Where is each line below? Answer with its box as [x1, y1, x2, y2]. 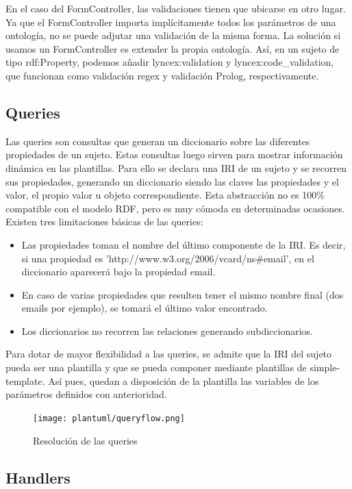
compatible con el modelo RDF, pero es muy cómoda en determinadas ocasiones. [5, 201, 345, 215]
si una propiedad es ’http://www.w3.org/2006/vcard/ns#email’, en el [21, 251, 314, 265]
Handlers [5, 466, 71, 488]
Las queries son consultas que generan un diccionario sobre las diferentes [5, 134, 310, 148]
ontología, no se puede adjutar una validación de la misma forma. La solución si [5, 28, 341, 42]
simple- [310, 360, 340, 375]
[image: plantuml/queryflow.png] [33, 413, 185, 423]
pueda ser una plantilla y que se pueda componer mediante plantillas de [5, 360, 307, 375]
